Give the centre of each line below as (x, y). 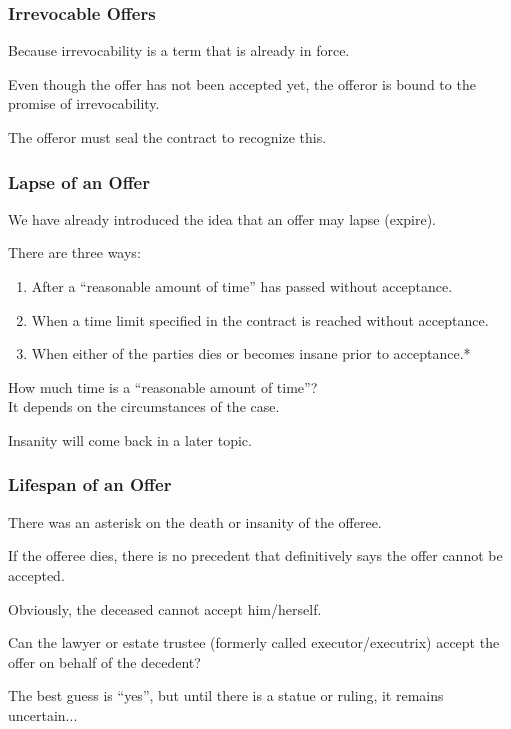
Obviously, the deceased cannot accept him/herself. (165, 608)
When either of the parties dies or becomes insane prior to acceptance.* (251, 353)
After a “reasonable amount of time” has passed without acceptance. (242, 286)
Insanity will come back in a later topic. (130, 439)
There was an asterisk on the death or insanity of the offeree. (195, 521)
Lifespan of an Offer (90, 484)
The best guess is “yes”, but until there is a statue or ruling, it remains (226, 695)
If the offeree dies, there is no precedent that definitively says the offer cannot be (255, 555)
